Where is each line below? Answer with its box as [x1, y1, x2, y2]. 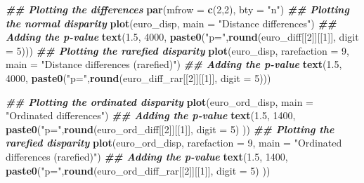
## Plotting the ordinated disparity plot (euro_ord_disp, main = [6, 94, 314, 109]
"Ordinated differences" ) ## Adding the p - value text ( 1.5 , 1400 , [6, 108, 296, 123]
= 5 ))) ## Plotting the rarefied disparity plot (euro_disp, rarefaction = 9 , [6, 43, 349, 57]
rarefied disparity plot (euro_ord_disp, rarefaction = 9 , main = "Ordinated [6, 135, 342, 150]
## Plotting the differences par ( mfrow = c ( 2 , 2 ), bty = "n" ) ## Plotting [6, 2, 349, 16]
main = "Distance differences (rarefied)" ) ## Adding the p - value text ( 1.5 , [6, 57, 342, 72]
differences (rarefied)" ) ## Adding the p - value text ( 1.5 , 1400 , [6, 149, 288, 163]
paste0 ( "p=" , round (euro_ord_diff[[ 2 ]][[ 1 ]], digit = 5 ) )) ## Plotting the [6, 121, 334, 136]
